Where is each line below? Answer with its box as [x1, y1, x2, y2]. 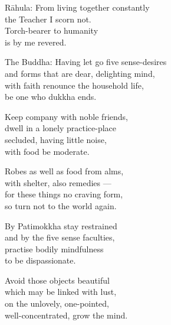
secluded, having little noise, [5, 133, 107, 145]
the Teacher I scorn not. [5, 12, 91, 25]
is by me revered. [5, 35, 67, 48]
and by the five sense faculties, [5, 231, 115, 243]
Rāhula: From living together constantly [5, 1, 150, 13]
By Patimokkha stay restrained [5, 219, 117, 232]
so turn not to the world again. [5, 199, 117, 212]
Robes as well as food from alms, [5, 165, 124, 177]
